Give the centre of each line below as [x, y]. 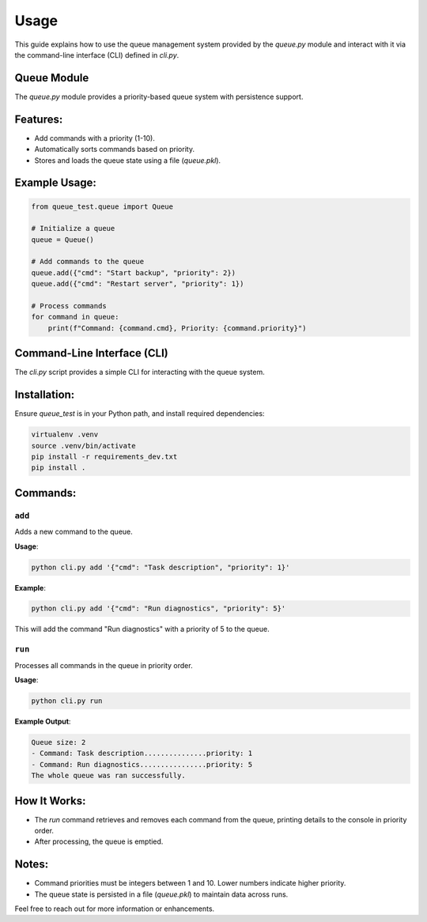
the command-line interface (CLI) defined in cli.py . [97, 55]
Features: [39, 119]
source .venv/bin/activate [83, 446]
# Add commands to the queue [88, 262]
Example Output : [43, 721]
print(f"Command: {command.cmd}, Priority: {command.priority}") [177, 328]
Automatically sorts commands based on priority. [115, 149]
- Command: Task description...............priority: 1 [142, 754]
